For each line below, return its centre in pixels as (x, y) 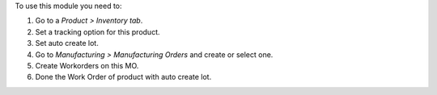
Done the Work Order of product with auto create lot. (123, 77)
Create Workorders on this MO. (87, 65)
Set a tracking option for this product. (98, 31)
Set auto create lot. (67, 43)
